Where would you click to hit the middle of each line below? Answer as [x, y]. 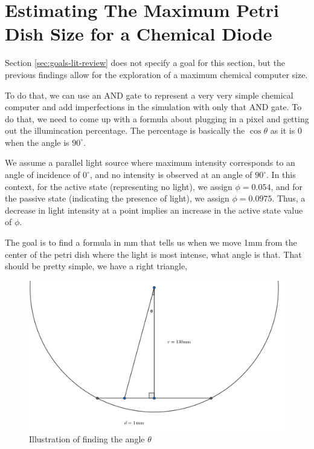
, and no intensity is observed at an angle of [171, 175]
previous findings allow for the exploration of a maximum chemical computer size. [156, 74]
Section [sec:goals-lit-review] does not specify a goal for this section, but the [145, 63]
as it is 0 [286, 130]
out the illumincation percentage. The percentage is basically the [125, 130]
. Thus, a [289, 198]
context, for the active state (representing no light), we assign [119, 186]
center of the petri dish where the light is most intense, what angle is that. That [153, 254]
